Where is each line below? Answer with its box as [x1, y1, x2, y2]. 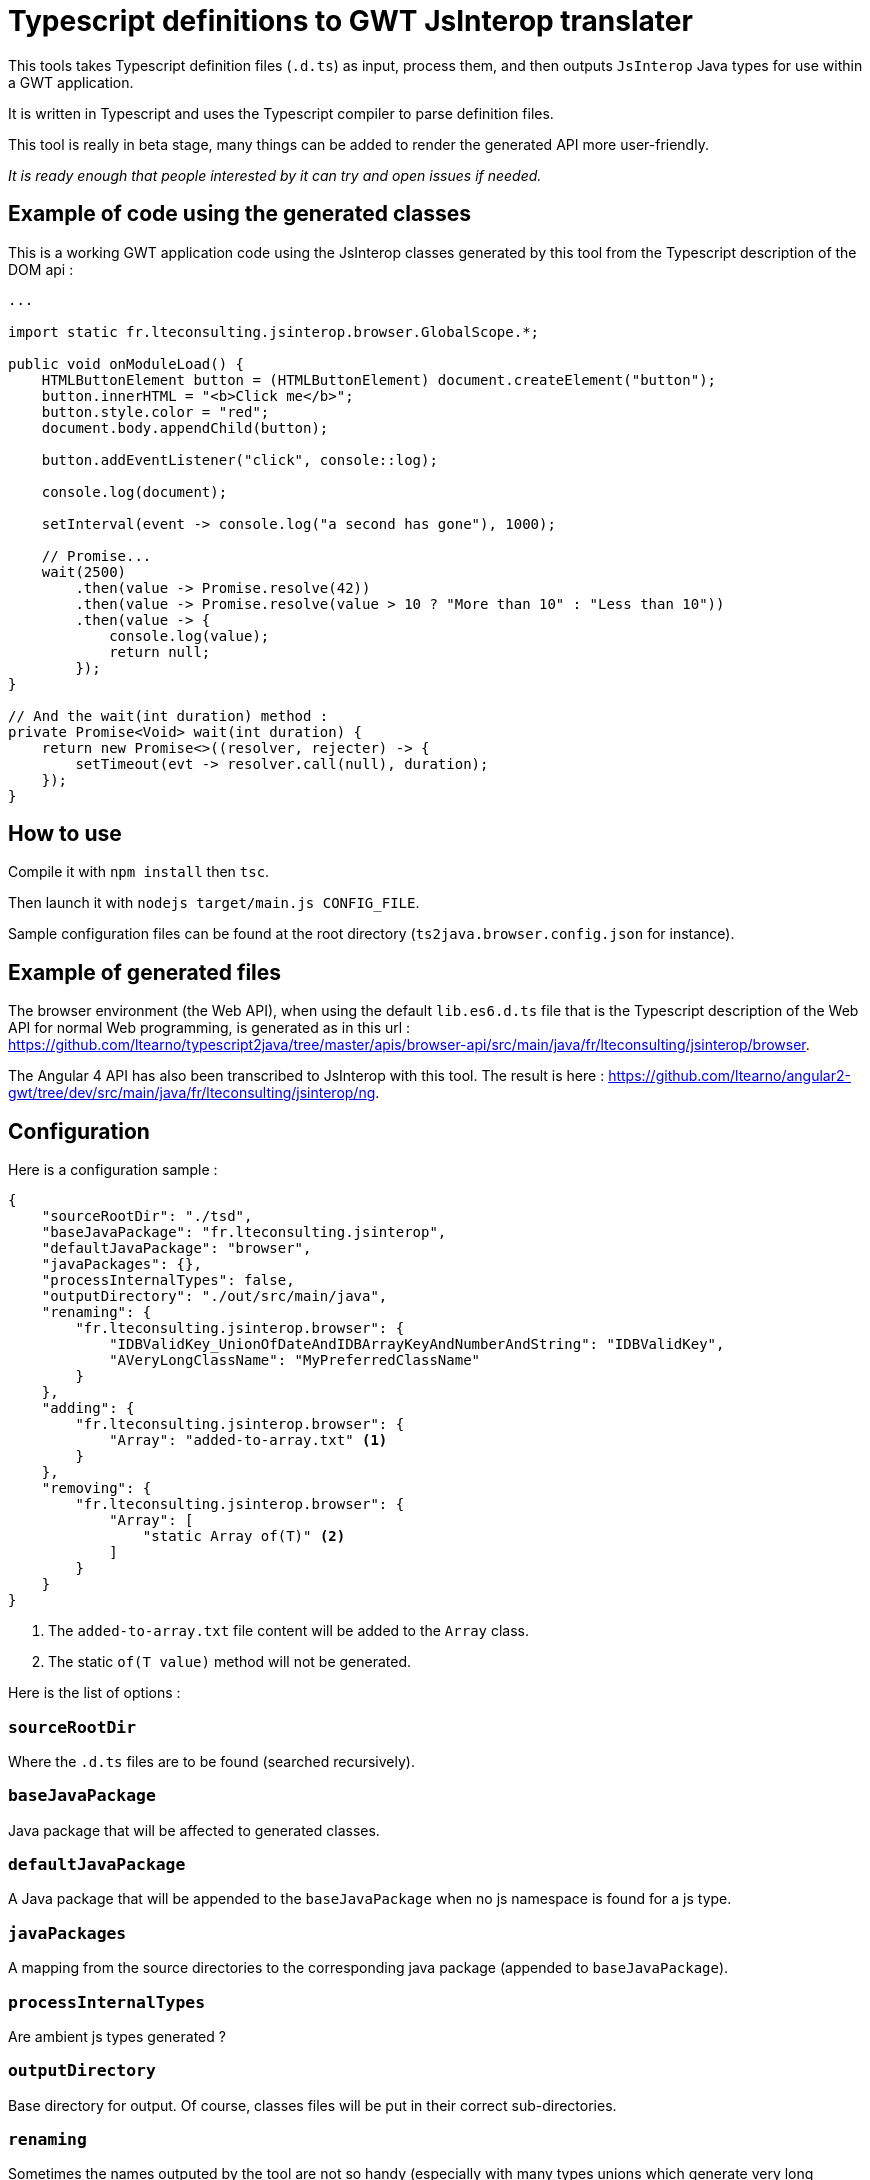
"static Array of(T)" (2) [142, 1528, 346, 1545]
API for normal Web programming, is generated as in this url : [8, 1019, 411, 1037]
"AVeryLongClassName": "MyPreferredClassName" [109, 1352, 481, 1369]
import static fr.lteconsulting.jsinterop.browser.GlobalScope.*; [8, 323, 540, 340]
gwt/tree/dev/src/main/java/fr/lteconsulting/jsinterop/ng [8, 1084, 376, 1102]
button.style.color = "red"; [41, 403, 270, 420]
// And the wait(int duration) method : [8, 707, 329, 724]
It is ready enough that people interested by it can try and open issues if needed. [8, 166, 542, 184]
